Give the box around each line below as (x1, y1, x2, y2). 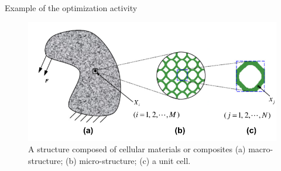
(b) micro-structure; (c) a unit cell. (65, 154, 191, 166)
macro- (248, 143, 273, 155)
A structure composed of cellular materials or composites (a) (28, 143, 246, 155)
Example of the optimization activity (5, 2, 138, 13)
